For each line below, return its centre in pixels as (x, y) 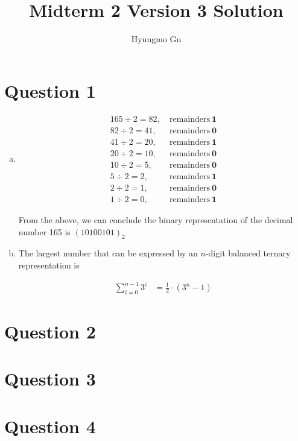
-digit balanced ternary (248, 253)
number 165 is (44, 231)
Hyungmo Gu (156, 39)
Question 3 (50, 379)
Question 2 (50, 331)
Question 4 (50, 426)
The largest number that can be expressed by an (108, 253)
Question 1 (50, 90)
